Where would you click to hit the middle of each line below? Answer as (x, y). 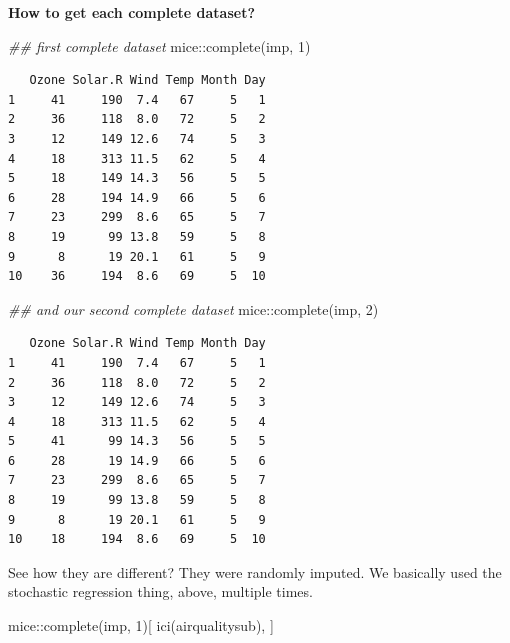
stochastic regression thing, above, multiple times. (160, 591)
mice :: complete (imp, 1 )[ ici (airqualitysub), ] (141, 625)
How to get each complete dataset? (131, 12)
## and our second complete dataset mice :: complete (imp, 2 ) (193, 308)
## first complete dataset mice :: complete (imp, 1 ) (159, 45)
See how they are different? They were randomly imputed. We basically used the (255, 571)
